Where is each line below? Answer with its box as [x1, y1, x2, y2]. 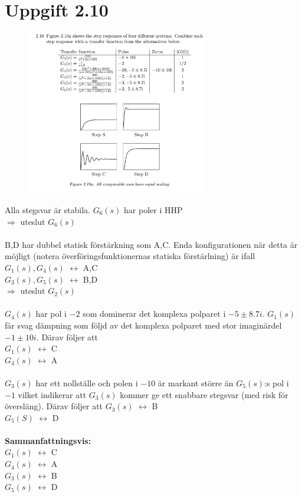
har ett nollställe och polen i [35, 376, 138, 389]
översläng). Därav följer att [5, 400, 103, 412]
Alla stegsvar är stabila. [5, 204, 90, 216]
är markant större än [157, 376, 234, 389]
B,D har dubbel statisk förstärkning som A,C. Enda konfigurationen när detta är [5, 238, 298, 250]
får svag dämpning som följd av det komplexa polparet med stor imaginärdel [5, 319, 282, 331]
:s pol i [264, 376, 289, 389]
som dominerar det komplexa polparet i [83, 307, 226, 320]
